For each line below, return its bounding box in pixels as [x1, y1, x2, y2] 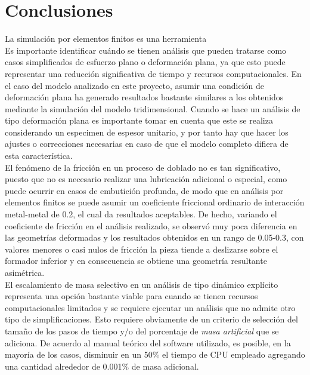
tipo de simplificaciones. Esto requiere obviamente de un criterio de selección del [5, 313, 298, 325]
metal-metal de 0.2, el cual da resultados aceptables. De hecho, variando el [5, 208, 277, 220]
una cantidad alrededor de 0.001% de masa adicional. [5, 359, 199, 372]
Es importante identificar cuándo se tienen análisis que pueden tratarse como [5, 44, 287, 56]
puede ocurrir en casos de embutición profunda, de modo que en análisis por [5, 184, 284, 196]
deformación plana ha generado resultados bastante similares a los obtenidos [5, 91, 284, 103]
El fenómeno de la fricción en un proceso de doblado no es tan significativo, [5, 161, 281, 173]
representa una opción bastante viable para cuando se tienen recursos [5, 290, 258, 302]
